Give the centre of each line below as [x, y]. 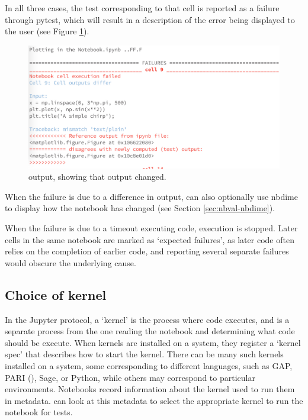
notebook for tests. [39, 412]
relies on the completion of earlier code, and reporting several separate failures [147, 251]
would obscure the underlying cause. [70, 262]
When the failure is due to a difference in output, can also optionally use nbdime [151, 196]
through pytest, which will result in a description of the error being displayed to [150, 19]
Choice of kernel [56, 294]
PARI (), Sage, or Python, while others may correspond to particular [130, 377]
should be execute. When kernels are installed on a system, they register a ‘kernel [153, 342]
